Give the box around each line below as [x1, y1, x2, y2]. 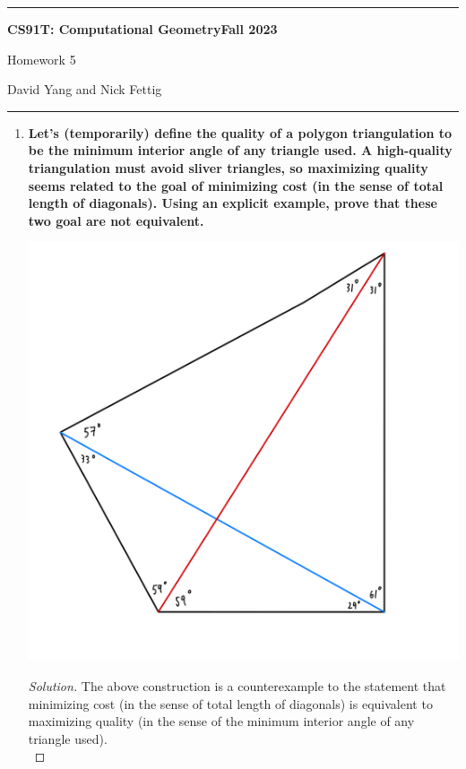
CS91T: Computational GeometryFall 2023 [7, 20, 278, 38]
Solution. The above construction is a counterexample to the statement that [28, 677, 446, 695]
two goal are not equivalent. [28, 211, 204, 229]
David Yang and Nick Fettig [7, 80, 162, 99]
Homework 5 [7, 49, 76, 68]
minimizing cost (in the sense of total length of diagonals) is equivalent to [28, 694, 433, 713]
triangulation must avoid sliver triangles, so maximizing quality [28, 158, 428, 177]
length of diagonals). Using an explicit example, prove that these [28, 194, 437, 212]
